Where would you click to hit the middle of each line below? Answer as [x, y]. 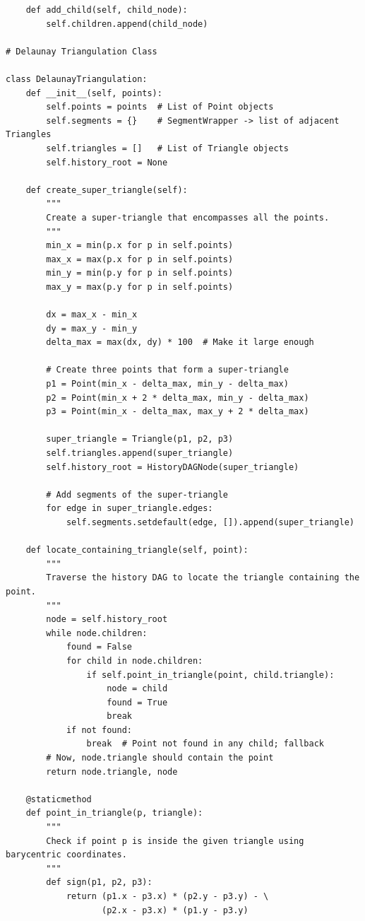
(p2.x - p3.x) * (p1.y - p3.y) [175, 910]
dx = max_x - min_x [92, 315]
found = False [99, 647]
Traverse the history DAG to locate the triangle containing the [203, 578]
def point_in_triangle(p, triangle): [114, 813]
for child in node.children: [134, 661]
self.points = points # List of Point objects [160, 107]
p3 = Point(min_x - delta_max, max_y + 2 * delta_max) [178, 412]
